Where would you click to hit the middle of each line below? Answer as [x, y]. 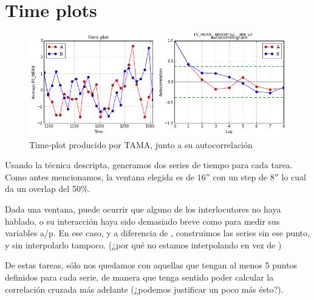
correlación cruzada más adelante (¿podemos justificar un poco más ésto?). [144, 289]
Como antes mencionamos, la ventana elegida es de [100, 176]
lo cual [294, 176]
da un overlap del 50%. [48, 189]
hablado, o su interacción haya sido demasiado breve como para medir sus [142, 221]
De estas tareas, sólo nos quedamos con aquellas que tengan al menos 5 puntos [151, 265]
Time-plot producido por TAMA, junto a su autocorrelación [141, 144]
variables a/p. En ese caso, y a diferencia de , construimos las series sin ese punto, [157, 233]
